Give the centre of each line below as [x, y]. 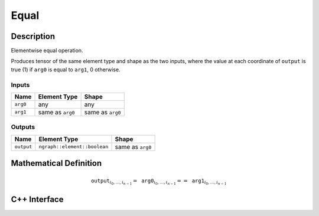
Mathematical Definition [56, 163]
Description [33, 36]
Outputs [23, 127]
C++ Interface [37, 200]
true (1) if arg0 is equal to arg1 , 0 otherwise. [66, 69]
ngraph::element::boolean [74, 147]
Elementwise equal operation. [47, 51]
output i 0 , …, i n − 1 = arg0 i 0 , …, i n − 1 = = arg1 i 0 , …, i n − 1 [159, 181]
